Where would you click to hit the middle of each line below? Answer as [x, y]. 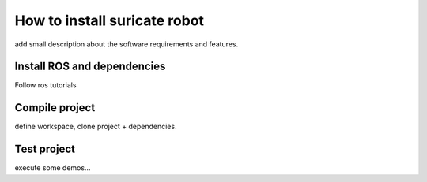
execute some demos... [53, 168]
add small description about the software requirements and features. [127, 44]
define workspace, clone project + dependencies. [96, 127]
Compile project [55, 108]
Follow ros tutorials [45, 85]
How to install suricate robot [110, 20]
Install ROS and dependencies [90, 67]
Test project [45, 149]
